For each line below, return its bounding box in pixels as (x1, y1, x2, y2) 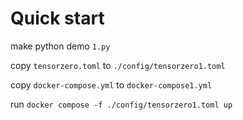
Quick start (10, 7, 105, 30)
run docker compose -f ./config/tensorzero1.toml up (10, 98, 233, 110)
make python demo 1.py (10, 40, 111, 52)
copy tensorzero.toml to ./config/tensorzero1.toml (10, 59, 226, 71)
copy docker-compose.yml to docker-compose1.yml (10, 78, 213, 91)
